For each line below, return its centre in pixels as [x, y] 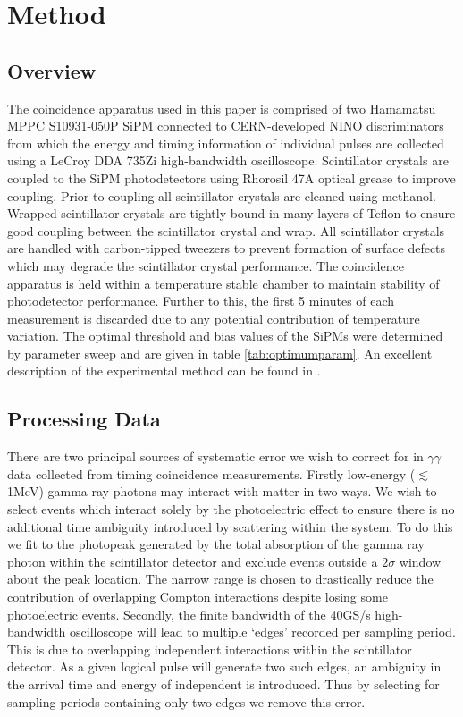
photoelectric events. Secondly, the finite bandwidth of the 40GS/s [189, 614]
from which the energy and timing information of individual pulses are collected [226, 143]
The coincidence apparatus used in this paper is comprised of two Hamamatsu [222, 108]
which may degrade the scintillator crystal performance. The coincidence [206, 265]
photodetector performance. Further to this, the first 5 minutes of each [201, 301]
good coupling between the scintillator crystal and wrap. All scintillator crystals [226, 230]
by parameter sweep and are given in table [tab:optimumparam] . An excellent [220, 353]
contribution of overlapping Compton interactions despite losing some [198, 597]
